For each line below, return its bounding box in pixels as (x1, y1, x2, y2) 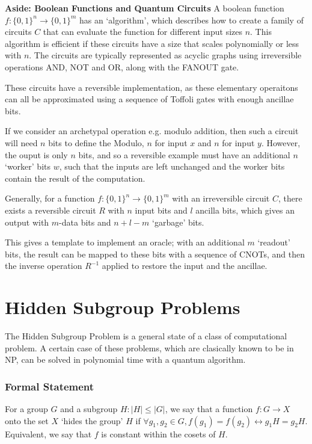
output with (5, 215, 49, 228)
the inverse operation (5, 259, 82, 272)
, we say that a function (165, 402, 253, 415)
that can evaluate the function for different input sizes (43, 25, 242, 38)
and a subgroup (60, 402, 118, 415)
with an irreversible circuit (172, 192, 270, 205)
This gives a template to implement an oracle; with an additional (5, 236, 245, 248)
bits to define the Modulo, (48, 136, 144, 149)
